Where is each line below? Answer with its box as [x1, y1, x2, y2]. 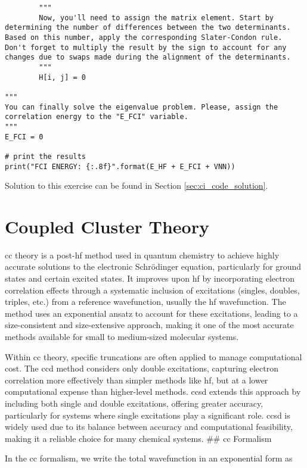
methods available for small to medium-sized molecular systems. [5, 330, 239, 343]
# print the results [5, 152, 86, 161]
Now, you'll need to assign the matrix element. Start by [39, 13, 274, 22]
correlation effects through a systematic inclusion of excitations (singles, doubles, [5, 283, 300, 296]
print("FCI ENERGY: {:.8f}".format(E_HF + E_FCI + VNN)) [5, 162, 235, 171]
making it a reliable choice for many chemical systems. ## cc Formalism [5, 432, 272, 444]
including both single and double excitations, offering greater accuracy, [5, 397, 263, 409]
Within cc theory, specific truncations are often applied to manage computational [5, 350, 302, 363]
